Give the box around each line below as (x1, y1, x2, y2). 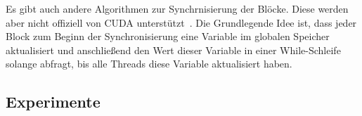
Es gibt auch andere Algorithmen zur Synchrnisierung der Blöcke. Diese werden (6, 1, 349, 15)
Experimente (6, 91, 101, 112)
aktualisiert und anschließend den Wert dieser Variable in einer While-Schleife (6, 42, 341, 57)
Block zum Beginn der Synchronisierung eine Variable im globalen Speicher (6, 29, 330, 44)
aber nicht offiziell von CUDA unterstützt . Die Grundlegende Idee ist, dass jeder (6, 15, 357, 30)
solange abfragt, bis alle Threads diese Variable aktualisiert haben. (6, 56, 292, 71)
